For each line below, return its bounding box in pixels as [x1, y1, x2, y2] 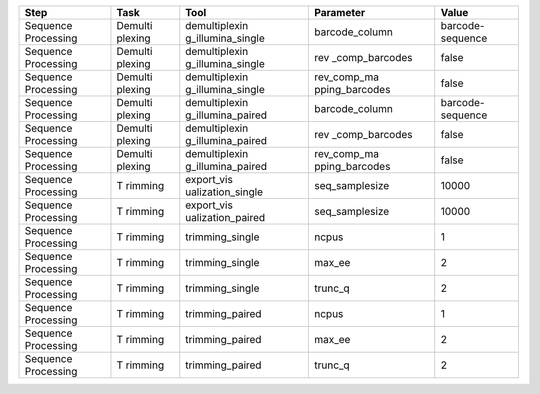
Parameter [314, 6, 365, 19]
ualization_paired [185, 211, 266, 224]
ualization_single [185, 185, 264, 199]
